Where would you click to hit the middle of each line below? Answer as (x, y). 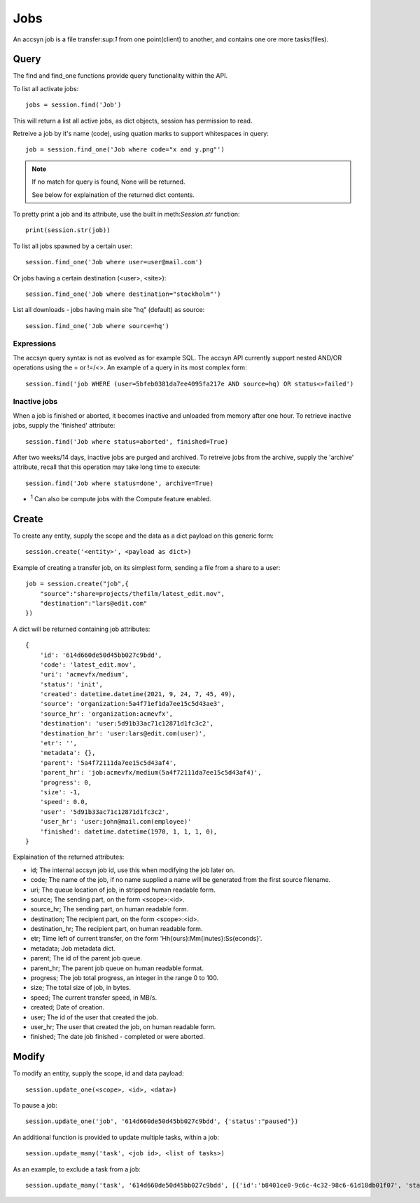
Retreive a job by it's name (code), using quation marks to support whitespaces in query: (141, 134)
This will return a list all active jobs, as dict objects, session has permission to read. (133, 121)
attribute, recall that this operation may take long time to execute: (107, 467)
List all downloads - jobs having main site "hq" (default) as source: (109, 310)
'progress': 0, (66, 782)
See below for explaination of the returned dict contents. (113, 195)
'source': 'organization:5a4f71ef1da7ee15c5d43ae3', (132, 704)
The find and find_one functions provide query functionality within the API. (120, 76)
